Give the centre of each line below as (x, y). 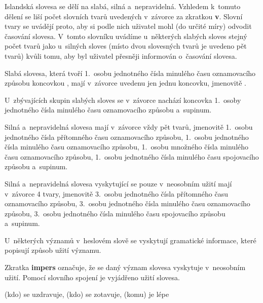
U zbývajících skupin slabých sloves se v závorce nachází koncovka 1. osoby (123, 100)
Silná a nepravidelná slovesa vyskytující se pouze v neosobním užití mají (118, 183)
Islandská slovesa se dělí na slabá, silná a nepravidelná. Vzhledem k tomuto (123, 6)
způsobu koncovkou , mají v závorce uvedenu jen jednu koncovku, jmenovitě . (125, 83)
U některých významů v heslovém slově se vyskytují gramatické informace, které (130, 240)
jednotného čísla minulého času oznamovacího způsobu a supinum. (108, 110)
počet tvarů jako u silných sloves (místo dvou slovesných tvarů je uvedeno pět (126, 46)
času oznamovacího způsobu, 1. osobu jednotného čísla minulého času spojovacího (132, 156)
